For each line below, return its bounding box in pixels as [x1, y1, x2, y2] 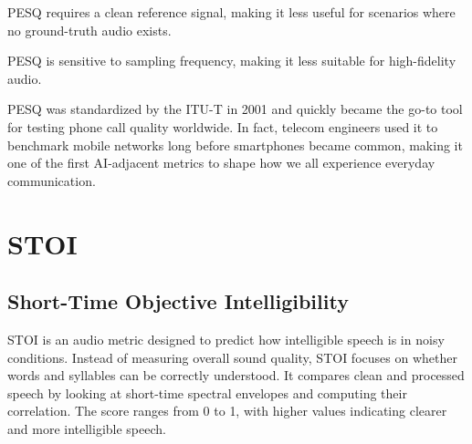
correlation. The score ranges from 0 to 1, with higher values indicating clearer [7, 401, 447, 420]
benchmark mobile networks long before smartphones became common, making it [7, 135, 463, 154]
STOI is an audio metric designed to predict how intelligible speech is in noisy [7, 329, 445, 348]
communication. [7, 170, 96, 190]
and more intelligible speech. [7, 418, 166, 438]
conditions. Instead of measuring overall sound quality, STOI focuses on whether [7, 347, 457, 367]
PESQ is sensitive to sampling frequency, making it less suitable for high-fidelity [7, 51, 456, 70]
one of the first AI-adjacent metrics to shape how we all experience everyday [7, 153, 435, 172]
